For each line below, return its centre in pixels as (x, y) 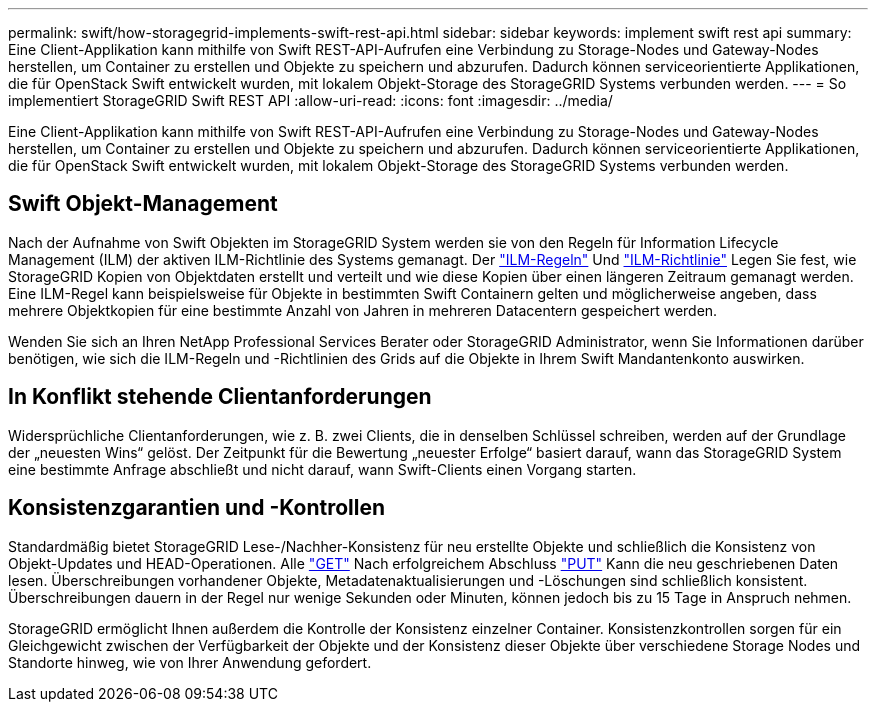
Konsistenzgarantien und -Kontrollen (197, 508)
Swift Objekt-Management (143, 204)
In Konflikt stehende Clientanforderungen (220, 397)
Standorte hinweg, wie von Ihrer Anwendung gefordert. (190, 662)
